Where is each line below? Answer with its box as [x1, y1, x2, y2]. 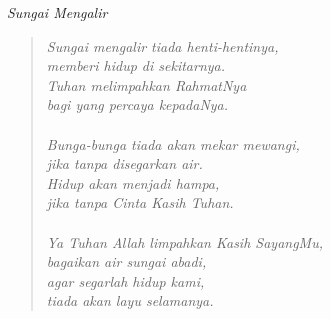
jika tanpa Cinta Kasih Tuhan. [46, 192, 234, 213]
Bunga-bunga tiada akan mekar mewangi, [46, 133, 300, 154]
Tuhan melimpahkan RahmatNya [46, 74, 247, 95]
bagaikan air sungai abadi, [46, 251, 207, 272]
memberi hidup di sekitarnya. [46, 55, 226, 76]
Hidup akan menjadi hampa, [46, 172, 220, 193]
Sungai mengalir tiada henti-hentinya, [46, 35, 279, 56]
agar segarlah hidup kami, [46, 270, 205, 291]
